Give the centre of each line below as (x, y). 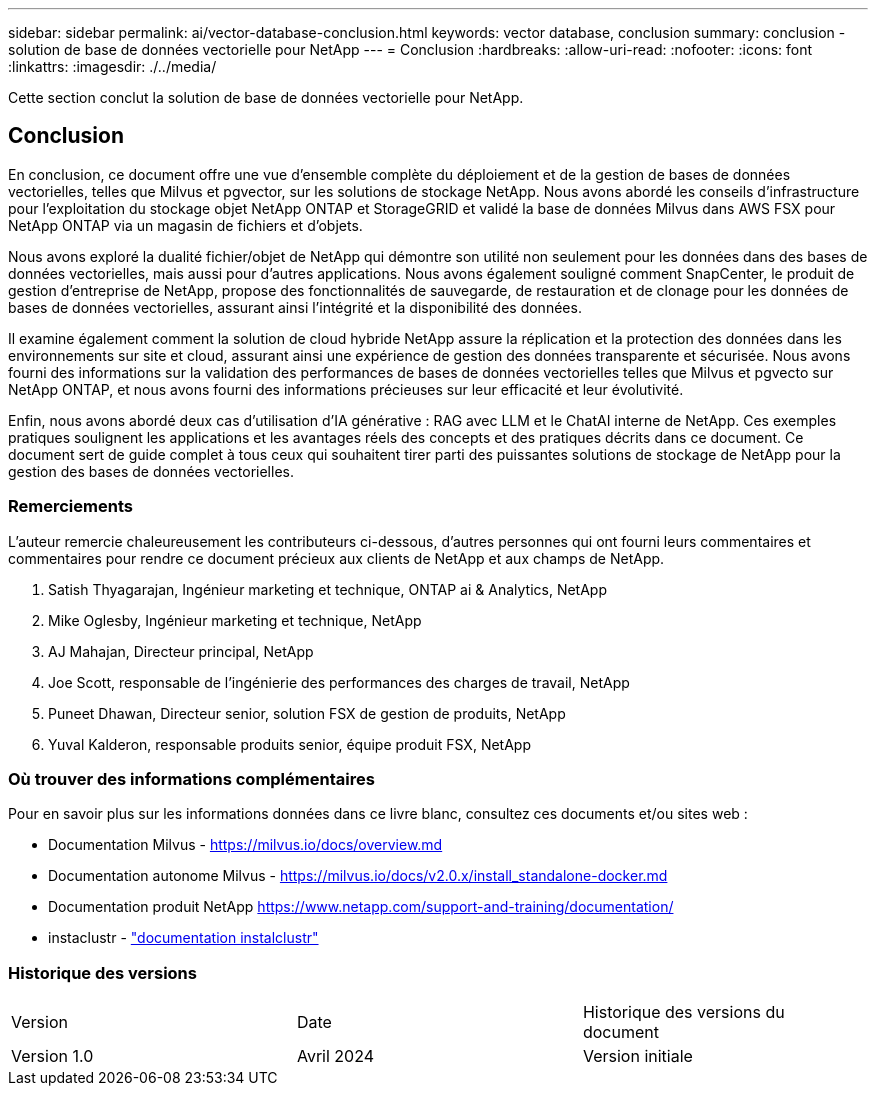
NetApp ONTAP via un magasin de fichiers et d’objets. (185, 225)
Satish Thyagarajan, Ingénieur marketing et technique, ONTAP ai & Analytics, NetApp (328, 589)
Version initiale (637, 1056)
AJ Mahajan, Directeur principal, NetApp (181, 651)
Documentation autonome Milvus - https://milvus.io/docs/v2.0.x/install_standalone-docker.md (358, 876)
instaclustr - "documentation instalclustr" (183, 938)
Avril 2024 (335, 1056)
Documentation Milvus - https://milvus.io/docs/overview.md (245, 845)
